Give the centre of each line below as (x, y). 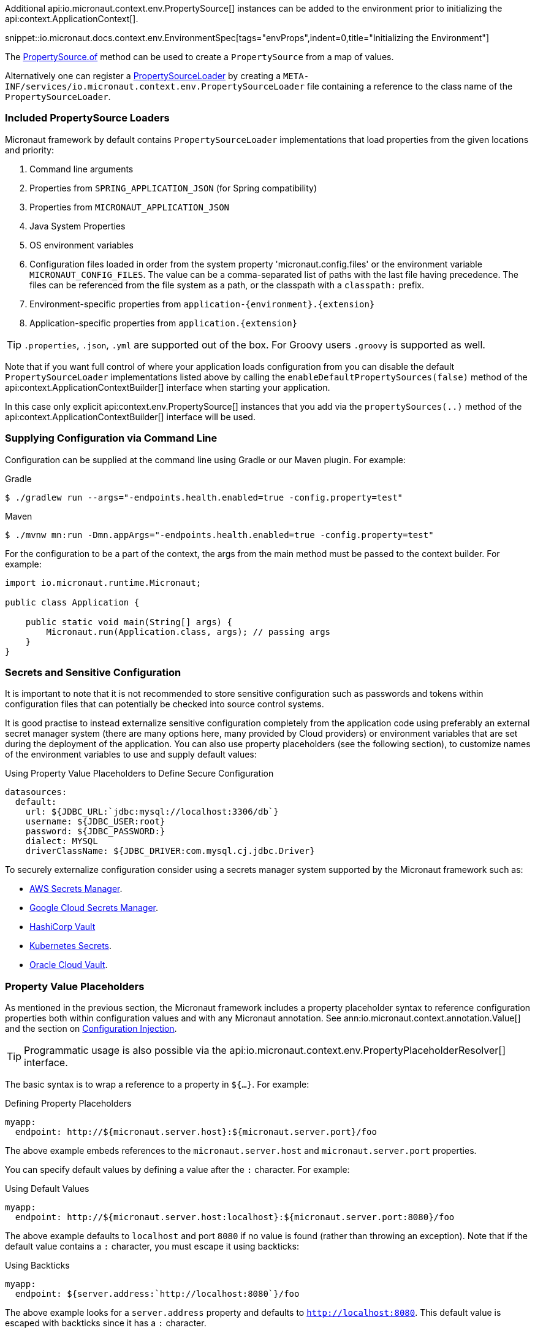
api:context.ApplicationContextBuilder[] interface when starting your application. (168, 387)
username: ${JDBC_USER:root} (95, 822)
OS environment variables (82, 245)
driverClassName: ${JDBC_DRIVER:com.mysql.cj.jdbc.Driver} (170, 851)
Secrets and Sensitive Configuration (93, 672)
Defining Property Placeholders (68, 1103)
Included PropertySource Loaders (87, 118)
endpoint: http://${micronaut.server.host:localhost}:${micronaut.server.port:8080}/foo (235, 1217)
